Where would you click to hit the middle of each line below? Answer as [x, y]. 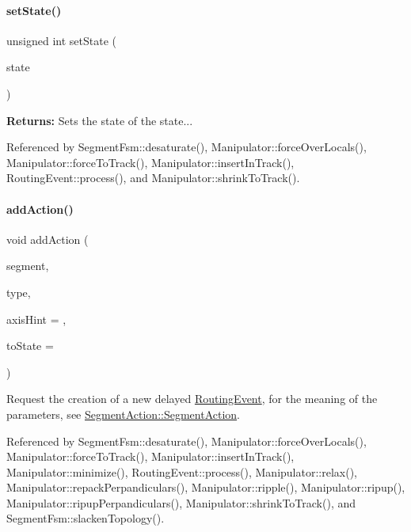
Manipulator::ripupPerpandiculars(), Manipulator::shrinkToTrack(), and [181, 502]
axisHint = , [36, 319]
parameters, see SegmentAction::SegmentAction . [123, 414]
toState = [30, 346]
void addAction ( [48, 239]
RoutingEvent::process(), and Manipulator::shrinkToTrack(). [153, 178]
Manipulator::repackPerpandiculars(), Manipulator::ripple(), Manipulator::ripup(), [206, 487]
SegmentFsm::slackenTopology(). [86, 518]
